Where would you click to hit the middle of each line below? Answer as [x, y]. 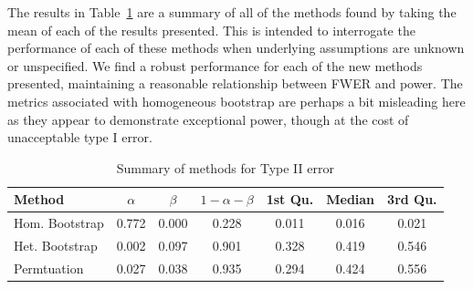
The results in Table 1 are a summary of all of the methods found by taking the [232, 12]
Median [351, 199]
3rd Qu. [412, 199]
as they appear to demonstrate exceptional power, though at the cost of [208, 119]
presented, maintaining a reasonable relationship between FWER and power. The [235, 83]
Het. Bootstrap [56, 246]
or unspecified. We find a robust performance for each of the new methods [215, 65]
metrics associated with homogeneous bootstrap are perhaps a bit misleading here [236, 101]
